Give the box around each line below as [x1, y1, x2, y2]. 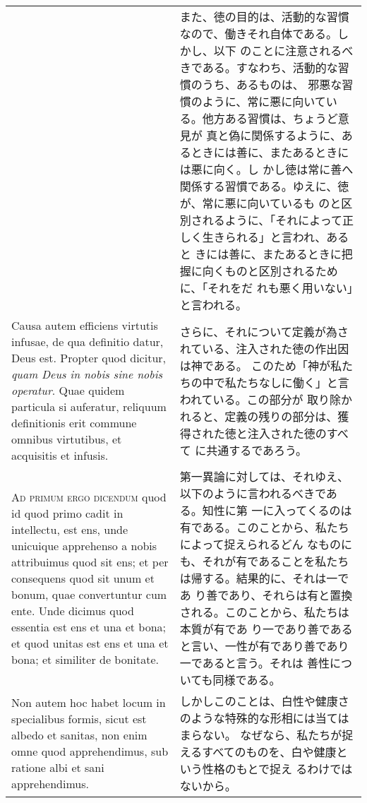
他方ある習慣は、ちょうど [202, 110, 338, 126]
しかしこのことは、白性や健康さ [179, 693, 349, 709]
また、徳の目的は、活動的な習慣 [179, 8, 349, 25]
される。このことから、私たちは [179, 604, 349, 620]
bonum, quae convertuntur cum [11, 585, 167, 602]
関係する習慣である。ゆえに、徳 [179, 178, 349, 194]
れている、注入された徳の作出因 [179, 340, 349, 357]
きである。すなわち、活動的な [179, 59, 338, 76]
